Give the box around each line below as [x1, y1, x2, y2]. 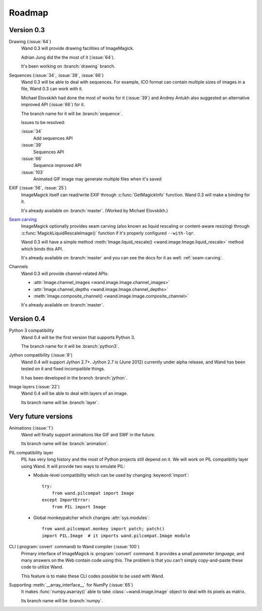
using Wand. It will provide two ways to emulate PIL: [21, 463, 125, 469]
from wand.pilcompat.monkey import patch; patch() [42, 526, 165, 532]
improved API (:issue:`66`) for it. [21, 102, 85, 108]
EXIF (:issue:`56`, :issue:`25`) [9, 185, 67, 191]
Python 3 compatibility [9, 327, 54, 333]
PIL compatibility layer [9, 449, 53, 455]
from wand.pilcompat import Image [51, 490, 134, 496]
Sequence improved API [33, 162, 82, 168]
